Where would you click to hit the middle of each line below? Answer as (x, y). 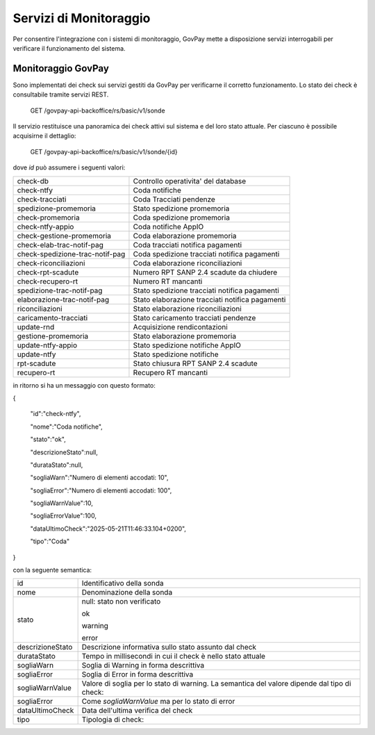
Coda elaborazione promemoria (185, 236)
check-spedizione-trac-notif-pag (71, 254)
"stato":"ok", (48, 439)
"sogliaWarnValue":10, (62, 503)
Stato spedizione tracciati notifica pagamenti (206, 290)
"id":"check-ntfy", (56, 414)
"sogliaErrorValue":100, (64, 516)
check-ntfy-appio (45, 226)
